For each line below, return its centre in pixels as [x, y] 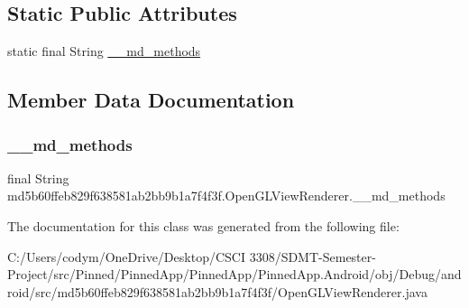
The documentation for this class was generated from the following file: [203, 225]
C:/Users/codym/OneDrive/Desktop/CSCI [126, 256]
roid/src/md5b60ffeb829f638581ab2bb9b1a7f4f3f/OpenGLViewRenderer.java [217, 291]
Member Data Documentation [151, 100]
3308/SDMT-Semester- [313, 256]
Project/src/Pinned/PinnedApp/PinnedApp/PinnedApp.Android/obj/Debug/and [234, 274]
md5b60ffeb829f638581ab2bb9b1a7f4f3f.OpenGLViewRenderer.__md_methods [226, 196]
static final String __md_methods [104, 51]
